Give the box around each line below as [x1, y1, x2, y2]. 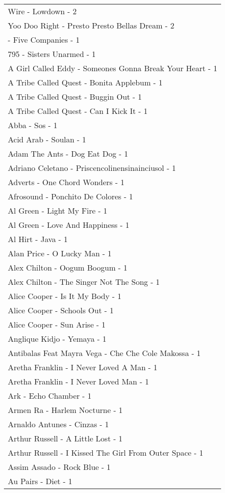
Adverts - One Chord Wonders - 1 [8, 176, 125, 188]
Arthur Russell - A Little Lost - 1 [8, 433, 123, 444]
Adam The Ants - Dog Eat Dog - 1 [8, 148, 128, 159]
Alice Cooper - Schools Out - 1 [8, 304, 114, 316]
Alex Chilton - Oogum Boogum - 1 [8, 262, 127, 273]
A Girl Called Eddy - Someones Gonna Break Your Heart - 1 [8, 62, 218, 74]
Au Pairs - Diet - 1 [8, 475, 73, 487]
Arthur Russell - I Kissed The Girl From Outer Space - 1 [8, 447, 203, 458]
